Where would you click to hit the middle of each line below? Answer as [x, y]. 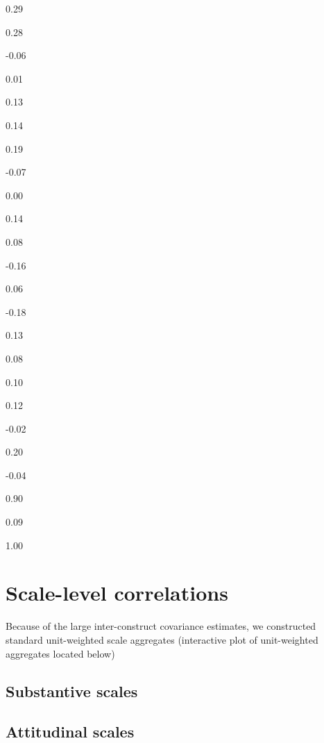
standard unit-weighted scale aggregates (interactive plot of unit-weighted [162, 639]
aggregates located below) [60, 653]
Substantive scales [72, 691]
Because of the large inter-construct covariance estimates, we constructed [161, 626]
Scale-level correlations [117, 593]
